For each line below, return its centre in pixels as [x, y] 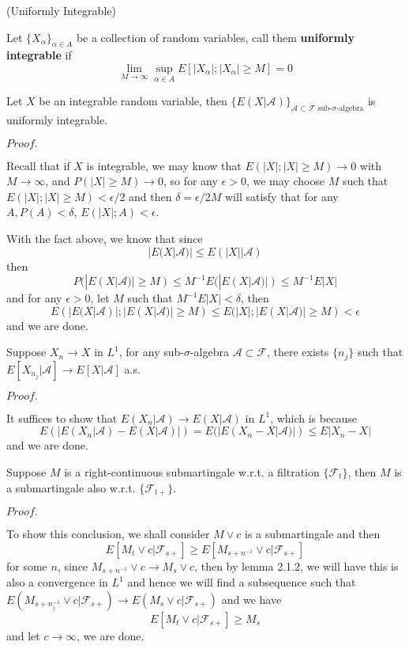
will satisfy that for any [282, 196]
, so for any [190, 181]
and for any [34, 298]
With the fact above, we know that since [105, 238]
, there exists [298, 352]
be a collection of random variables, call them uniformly [215, 37]
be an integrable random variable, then [133, 101]
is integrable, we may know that [164, 165]
